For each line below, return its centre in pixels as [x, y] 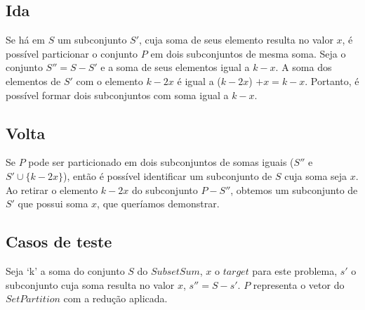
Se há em [25, 40]
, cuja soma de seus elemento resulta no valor [236, 40]
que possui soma [53, 204]
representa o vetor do [299, 284]
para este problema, [295, 270]
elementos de [33, 80]
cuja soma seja [316, 175]
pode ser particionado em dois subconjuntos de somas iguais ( [161, 162]
